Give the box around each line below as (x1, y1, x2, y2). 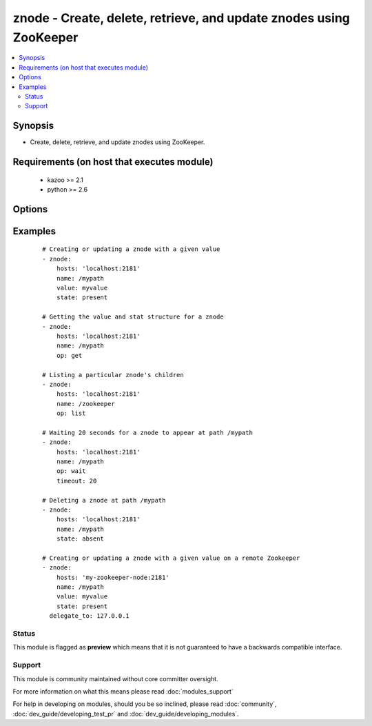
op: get (56, 352, 83, 359)
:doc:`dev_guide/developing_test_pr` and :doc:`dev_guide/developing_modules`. (12, 709, 239, 718)
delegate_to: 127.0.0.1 (49, 612, 130, 620)
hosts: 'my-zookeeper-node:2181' (56, 573, 170, 581)
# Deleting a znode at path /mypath (42, 496, 166, 504)
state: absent (56, 535, 105, 543)
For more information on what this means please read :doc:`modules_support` (12, 687, 234, 696)
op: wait (56, 467, 86, 475)
